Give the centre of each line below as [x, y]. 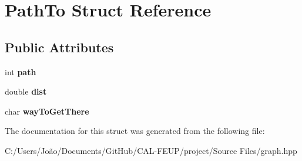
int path [21, 71]
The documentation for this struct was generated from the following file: [135, 131]
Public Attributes [59, 47]
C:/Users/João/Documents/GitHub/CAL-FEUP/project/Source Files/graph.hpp [151, 150]
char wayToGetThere [47, 111]
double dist [26, 91]
